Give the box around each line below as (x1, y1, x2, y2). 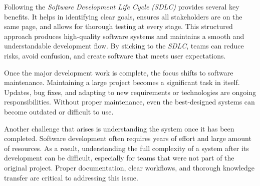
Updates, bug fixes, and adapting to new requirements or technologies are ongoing (4, 86, 256, 97)
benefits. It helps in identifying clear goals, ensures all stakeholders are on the (4, 11, 242, 21)
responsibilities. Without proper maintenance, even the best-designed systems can (4, 96, 255, 107)
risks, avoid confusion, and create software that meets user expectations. (4, 50, 226, 60)
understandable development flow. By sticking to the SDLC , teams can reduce (4, 40, 244, 51)
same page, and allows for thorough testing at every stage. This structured (4, 21, 233, 31)
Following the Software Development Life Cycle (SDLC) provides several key (4, 1, 239, 11)
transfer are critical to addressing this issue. (4, 172, 138, 182)
